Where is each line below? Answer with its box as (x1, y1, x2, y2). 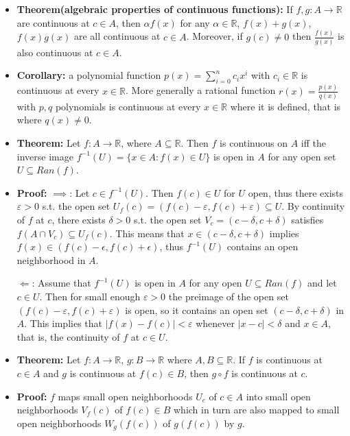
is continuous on (220, 136, 288, 150)
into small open (246, 389, 311, 403)
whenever (196, 316, 235, 330)
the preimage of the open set (168, 289, 289, 303)
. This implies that (24, 316, 103, 330)
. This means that (109, 226, 185, 240)
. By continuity (281, 199, 345, 213)
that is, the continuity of (16, 329, 120, 343)
